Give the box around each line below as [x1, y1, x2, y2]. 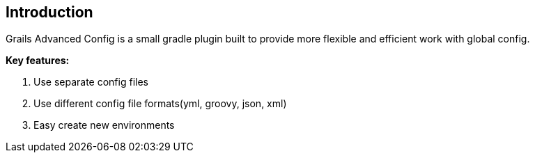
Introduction [6, 3, 93, 21]
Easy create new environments [33, 119, 175, 132]
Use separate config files [33, 76, 148, 88]
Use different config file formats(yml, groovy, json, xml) [33, 97, 287, 110]
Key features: [6, 54, 70, 67]
